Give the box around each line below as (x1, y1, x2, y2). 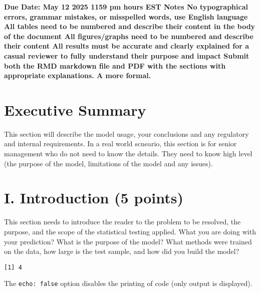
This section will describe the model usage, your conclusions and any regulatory (4, 128, 249, 139)
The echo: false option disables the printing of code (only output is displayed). (4, 278, 252, 288)
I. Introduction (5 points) (4, 187, 184, 208)
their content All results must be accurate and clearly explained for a (4, 41, 249, 51)
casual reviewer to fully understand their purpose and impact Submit (4, 50, 249, 61)
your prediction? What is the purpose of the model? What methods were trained (4, 236, 252, 246)
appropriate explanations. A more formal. (4, 70, 151, 81)
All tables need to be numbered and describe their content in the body (4, 21, 255, 32)
